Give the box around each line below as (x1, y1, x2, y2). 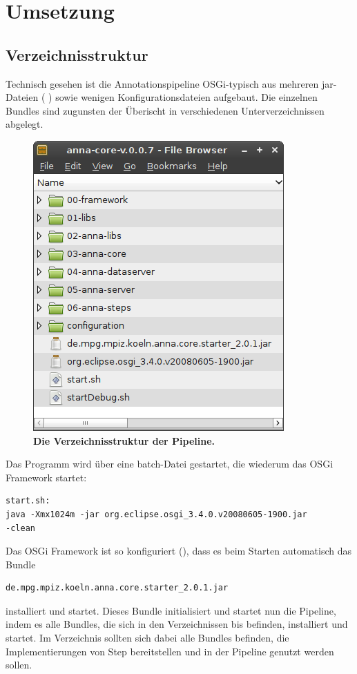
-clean (6, 523, 35, 533)
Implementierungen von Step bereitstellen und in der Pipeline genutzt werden (6, 644, 334, 658)
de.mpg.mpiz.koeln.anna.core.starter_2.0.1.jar (6, 583, 229, 593)
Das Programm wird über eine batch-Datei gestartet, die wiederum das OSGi (6, 456, 334, 471)
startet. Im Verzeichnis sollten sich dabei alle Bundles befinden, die (6, 630, 289, 645)
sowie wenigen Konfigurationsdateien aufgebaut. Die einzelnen (55, 90, 318, 104)
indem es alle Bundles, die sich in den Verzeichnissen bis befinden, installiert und (6, 617, 348, 631)
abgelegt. (6, 117, 44, 131)
